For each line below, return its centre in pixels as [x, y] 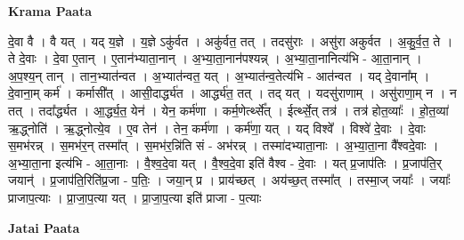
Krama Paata [50, 11]
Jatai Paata [44, 227]
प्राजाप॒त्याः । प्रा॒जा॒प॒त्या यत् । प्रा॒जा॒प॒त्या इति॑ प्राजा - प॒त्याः [135, 197]
